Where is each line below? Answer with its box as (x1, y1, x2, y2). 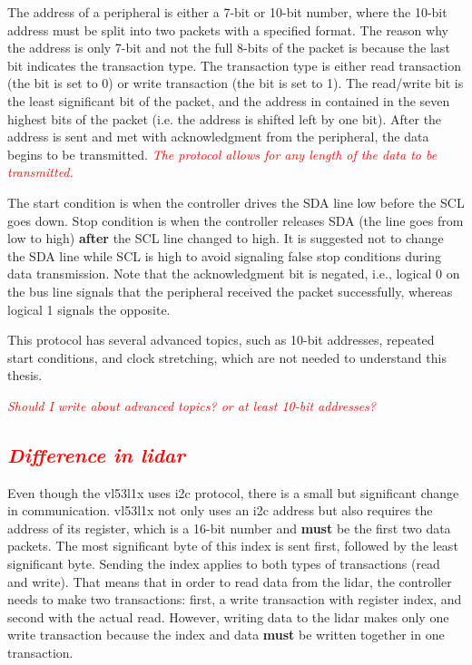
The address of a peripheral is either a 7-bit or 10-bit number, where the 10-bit (7, 3, 447, 21)
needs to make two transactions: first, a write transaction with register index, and (7, 590, 462, 609)
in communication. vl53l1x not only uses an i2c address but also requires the (7, 501, 433, 520)
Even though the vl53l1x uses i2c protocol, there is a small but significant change (7, 483, 459, 502)
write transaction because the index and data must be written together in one (7, 625, 445, 644)
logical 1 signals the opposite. (7, 299, 171, 318)
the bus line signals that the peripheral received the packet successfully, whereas (7, 281, 453, 300)
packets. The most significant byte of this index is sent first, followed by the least (7, 536, 458, 555)
